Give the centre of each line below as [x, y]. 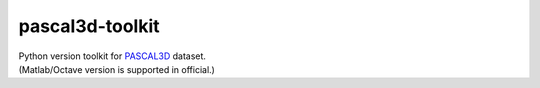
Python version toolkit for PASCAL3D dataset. [112, 56]
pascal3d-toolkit [89, 26]
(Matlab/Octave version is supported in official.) [116, 69]
